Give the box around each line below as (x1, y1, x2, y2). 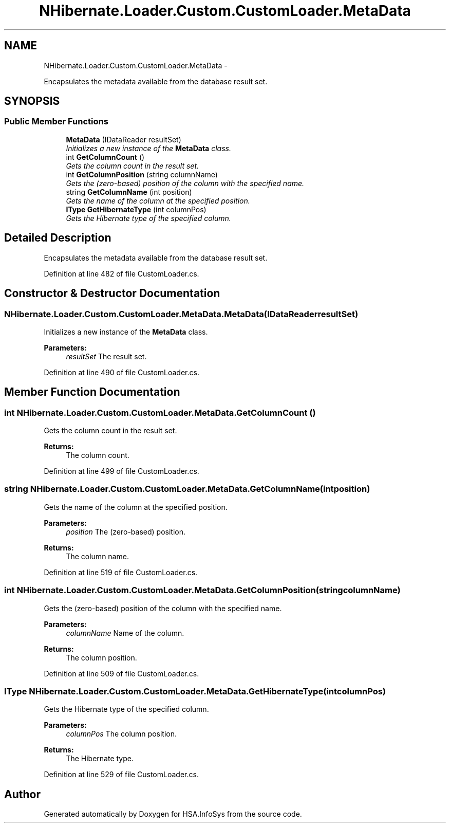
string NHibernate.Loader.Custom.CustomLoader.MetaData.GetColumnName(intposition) (4, 484, 370, 494)
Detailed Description (4, 231, 111, 245)
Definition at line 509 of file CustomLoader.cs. (44, 669, 199, 678)
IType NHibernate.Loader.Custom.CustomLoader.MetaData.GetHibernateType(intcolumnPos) (4, 686, 386, 696)
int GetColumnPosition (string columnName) (66, 170, 218, 179)
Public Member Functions (4, 116, 108, 127)
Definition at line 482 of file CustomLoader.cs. (44, 269, 199, 278)
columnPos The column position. (66, 729, 177, 739)
